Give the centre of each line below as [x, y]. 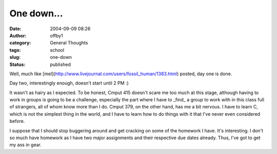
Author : [18, 35]
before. [17, 121]
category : [20, 43]
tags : [15, 50]
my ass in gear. [26, 145]
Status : [17, 64]
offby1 [57, 35]
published [61, 64]
